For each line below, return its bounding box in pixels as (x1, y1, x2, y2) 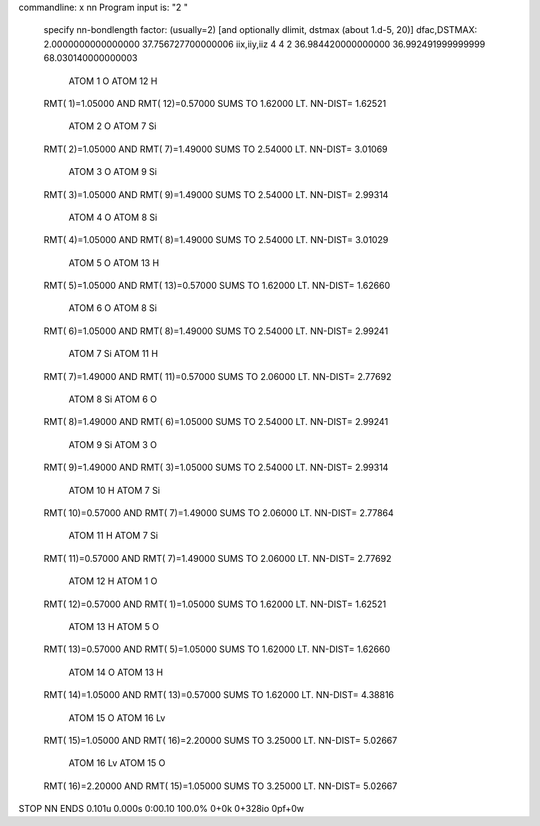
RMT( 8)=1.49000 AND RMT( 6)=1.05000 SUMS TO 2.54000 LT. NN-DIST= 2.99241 (43, 416, 389, 428)
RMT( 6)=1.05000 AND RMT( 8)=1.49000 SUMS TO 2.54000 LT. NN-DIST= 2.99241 (43, 325, 389, 337)
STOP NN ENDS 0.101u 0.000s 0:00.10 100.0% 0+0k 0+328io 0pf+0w (18, 803, 305, 815)
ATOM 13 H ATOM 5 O (68, 620, 160, 632)
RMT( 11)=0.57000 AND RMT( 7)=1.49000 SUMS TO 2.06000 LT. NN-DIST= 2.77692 (43, 552, 392, 564)
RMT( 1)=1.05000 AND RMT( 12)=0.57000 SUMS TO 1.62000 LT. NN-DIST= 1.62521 (43, 97, 387, 109)
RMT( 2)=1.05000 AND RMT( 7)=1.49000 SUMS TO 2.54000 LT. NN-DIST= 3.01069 (43, 143, 389, 155)
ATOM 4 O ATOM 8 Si (68, 211, 158, 223)
